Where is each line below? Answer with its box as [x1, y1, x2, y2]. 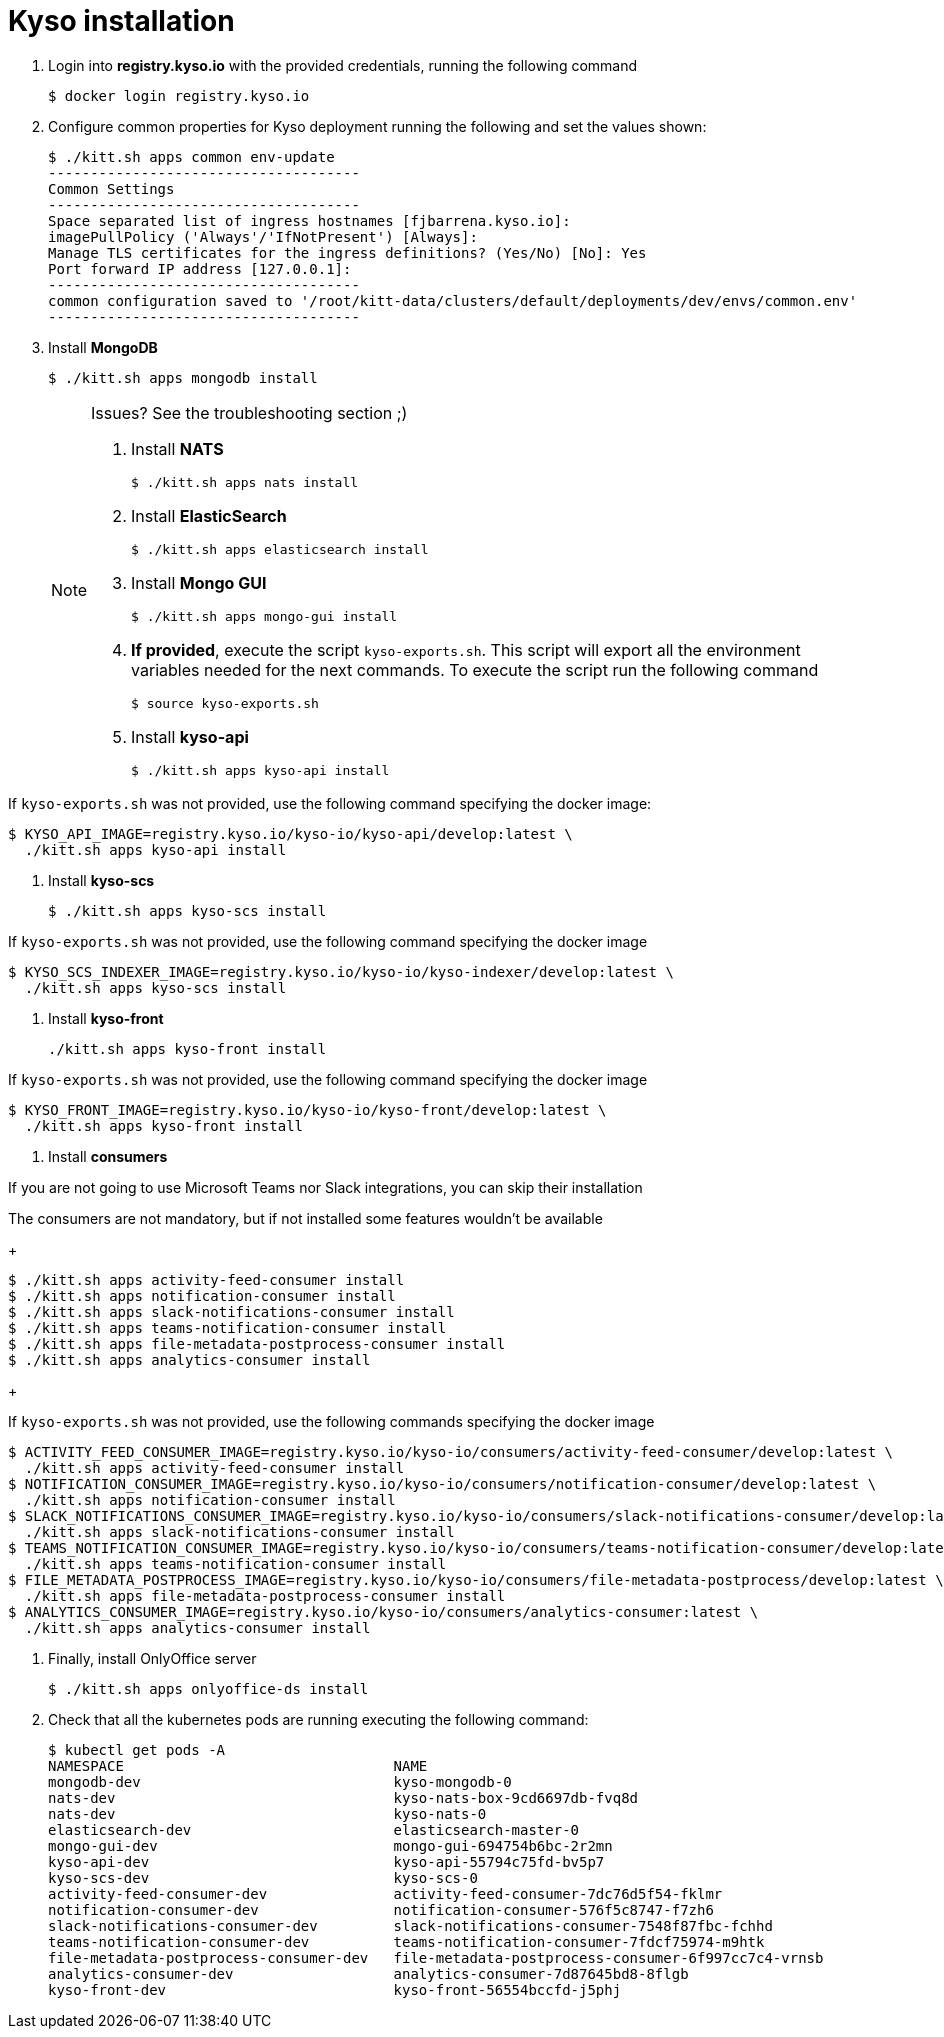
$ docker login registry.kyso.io [48, 87, 310, 104]
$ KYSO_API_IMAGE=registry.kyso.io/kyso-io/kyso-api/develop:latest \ [8, 825, 573, 842]
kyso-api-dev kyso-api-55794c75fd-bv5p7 [48, 1853, 605, 1870]
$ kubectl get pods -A [48, 1741, 226, 1758]
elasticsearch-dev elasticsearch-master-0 [48, 1821, 580, 1838]
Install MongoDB [48, 338, 158, 356]
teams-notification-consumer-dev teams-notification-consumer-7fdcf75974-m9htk [48, 1933, 765, 1950]
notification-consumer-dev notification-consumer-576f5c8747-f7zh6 [48, 1901, 714, 1918]
